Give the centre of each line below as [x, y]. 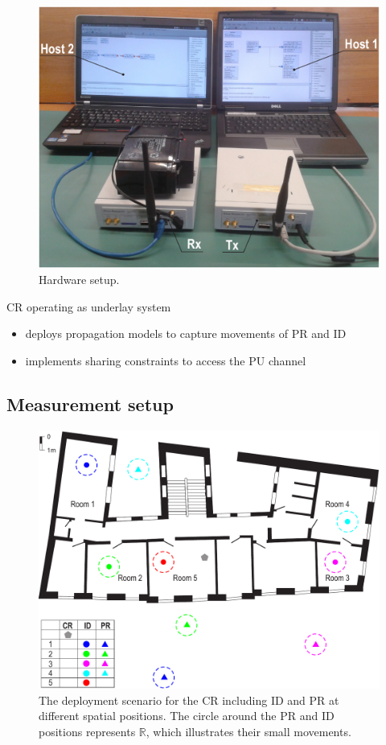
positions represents [87, 731]
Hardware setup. [79, 280]
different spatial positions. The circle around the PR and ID [187, 716]
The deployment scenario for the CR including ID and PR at [189, 700]
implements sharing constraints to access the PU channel [166, 360]
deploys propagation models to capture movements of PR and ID [186, 333]
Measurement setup [90, 403]
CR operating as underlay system [89, 306]
